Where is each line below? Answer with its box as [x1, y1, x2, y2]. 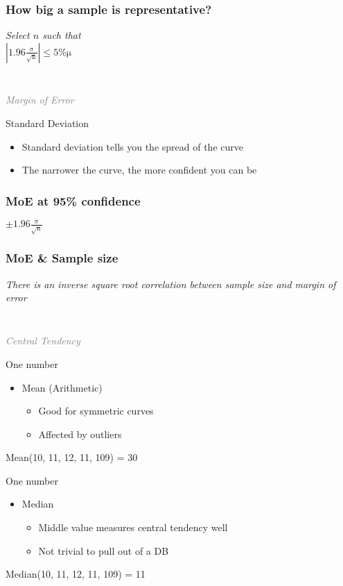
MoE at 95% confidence [6, 192, 141, 209]
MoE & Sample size [6, 249, 118, 267]
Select [6, 28, 30, 42]
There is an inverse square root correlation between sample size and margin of [6, 276, 336, 291]
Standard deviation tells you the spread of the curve [21, 139, 243, 153]
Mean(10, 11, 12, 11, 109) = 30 [6, 450, 138, 464]
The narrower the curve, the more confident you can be [21, 162, 257, 177]
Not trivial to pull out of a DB [38, 543, 169, 558]
